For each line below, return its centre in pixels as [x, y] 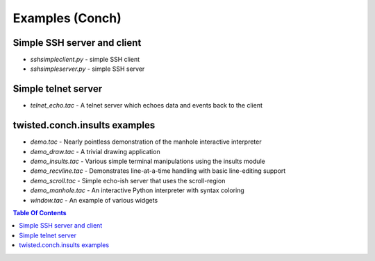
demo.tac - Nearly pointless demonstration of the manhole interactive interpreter [146, 142]
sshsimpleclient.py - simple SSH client [85, 60]
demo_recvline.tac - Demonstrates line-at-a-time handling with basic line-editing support [158, 171]
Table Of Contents [40, 213]
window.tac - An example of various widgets [94, 200]
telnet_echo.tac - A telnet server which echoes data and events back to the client [147, 106]
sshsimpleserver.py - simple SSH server [87, 69]
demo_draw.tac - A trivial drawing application [95, 151]
